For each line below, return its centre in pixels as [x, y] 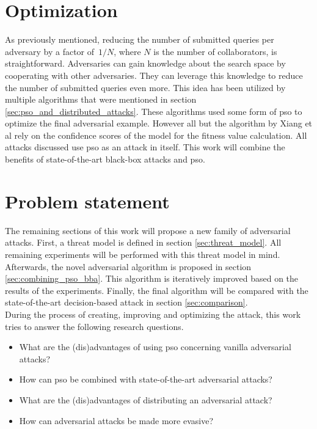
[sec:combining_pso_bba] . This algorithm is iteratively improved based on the [152, 278]
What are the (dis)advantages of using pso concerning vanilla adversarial [155, 347]
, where [127, 51]
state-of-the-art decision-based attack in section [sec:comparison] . [126, 302]
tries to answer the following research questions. [94, 326]
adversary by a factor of [50, 51]
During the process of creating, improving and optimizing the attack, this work [153, 314]
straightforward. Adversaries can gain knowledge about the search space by [145, 63]
